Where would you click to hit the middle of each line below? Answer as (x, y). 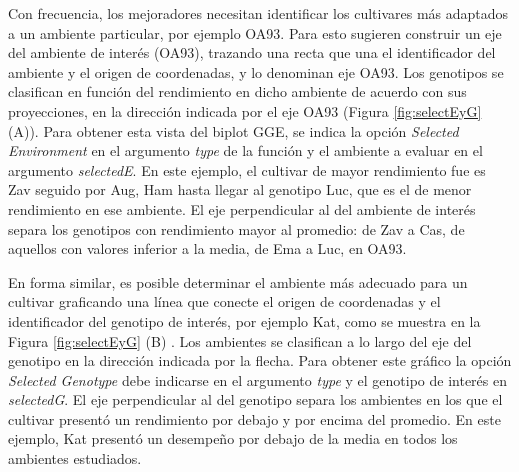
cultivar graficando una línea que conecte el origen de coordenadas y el (224, 301)
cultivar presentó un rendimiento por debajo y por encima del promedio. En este (254, 418)
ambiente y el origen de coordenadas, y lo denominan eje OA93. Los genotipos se (256, 71)
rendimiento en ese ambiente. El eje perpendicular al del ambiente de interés (242, 208)
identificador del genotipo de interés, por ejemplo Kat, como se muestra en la (244, 320)
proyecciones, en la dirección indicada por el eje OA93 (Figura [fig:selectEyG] (245, 110)
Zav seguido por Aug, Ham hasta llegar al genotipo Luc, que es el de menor (240, 189)
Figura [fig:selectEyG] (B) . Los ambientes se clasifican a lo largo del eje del (240, 340)
